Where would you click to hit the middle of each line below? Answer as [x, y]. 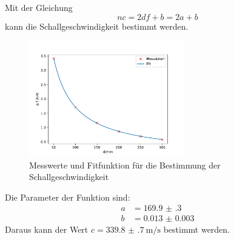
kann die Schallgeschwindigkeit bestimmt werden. [97, 26]
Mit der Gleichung [39, 7]
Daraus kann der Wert [47, 229]
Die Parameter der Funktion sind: [68, 197]
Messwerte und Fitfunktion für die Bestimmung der [125, 165]
